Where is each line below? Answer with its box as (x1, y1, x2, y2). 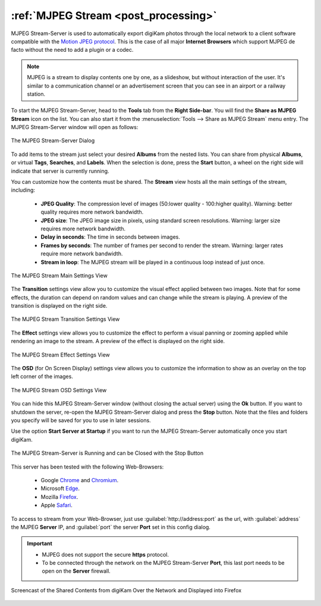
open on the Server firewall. (42, 567, 111, 574)
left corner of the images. (11, 373, 74, 380)
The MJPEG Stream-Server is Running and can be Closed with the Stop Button (11, 449, 204, 457)
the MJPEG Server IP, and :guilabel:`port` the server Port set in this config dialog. (11, 523, 211, 530)
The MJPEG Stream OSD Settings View (11, 386, 107, 393)
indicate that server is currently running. (11, 167, 109, 174)
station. (27, 90, 46, 98)
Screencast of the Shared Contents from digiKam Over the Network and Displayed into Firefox (11, 586, 242, 593)
